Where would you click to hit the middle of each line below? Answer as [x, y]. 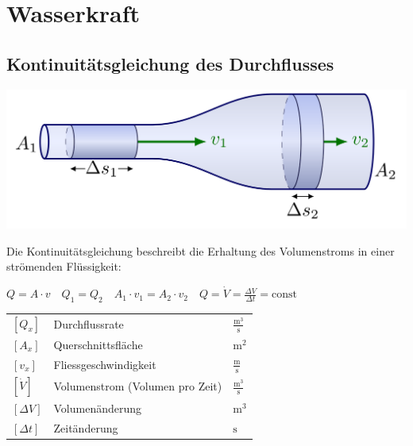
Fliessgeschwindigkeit [105, 364]
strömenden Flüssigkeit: [64, 266]
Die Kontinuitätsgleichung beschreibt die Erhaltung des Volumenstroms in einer [201, 250]
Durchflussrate [89, 323]
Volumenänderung [98, 408]
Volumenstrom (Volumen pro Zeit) [138, 386]
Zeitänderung [86, 427]
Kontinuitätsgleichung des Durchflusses [170, 63]
